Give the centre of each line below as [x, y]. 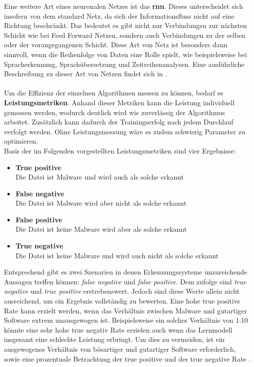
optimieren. [21, 141]
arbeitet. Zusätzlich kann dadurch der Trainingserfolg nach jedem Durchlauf [119, 122]
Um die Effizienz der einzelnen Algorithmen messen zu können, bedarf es [114, 93]
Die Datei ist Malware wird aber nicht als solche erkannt [101, 203]
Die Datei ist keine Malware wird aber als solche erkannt [101, 229]
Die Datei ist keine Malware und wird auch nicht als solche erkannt [117, 255]
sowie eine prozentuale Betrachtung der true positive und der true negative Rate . [127, 358]
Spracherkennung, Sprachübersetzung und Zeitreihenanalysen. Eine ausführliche [124, 64]
